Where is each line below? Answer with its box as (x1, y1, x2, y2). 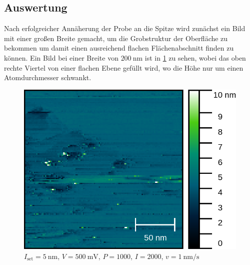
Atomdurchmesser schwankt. (4, 72, 91, 83)
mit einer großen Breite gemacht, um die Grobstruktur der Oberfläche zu (4, 33, 228, 43)
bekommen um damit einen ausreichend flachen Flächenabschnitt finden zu (4, 43, 234, 53)
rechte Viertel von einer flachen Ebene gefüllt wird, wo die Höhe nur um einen (4, 62, 243, 73)
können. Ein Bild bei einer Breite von (4, 52, 118, 63)
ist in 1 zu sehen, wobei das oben (144, 52, 246, 63)
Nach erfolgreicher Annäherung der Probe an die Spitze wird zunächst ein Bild (4, 23, 245, 34)
